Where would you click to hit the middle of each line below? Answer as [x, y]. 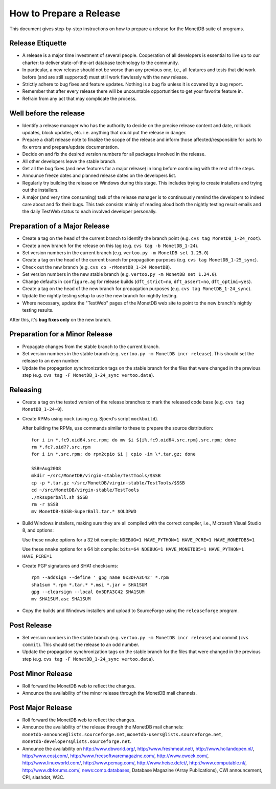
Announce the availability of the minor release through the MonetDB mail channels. [109, 693]
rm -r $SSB [45, 504]
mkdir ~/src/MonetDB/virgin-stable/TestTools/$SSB [96, 476]
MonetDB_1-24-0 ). [43, 409]
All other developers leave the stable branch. [70, 161]
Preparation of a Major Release [60, 226]
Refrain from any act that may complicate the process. [79, 98]
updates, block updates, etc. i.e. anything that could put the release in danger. [104, 133]
